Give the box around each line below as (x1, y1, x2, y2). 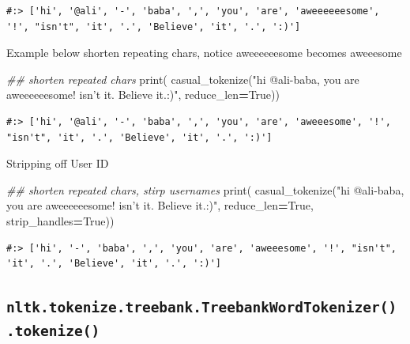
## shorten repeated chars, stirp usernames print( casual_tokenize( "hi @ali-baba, (6, 181, 404, 198)
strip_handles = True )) (6, 212, 115, 229)
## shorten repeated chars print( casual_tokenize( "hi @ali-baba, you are (6, 70, 359, 87)
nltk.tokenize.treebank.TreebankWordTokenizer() (6, 299, 397, 316)
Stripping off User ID (6, 155, 109, 172)
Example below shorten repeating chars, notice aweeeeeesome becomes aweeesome (6, 44, 402, 61)
